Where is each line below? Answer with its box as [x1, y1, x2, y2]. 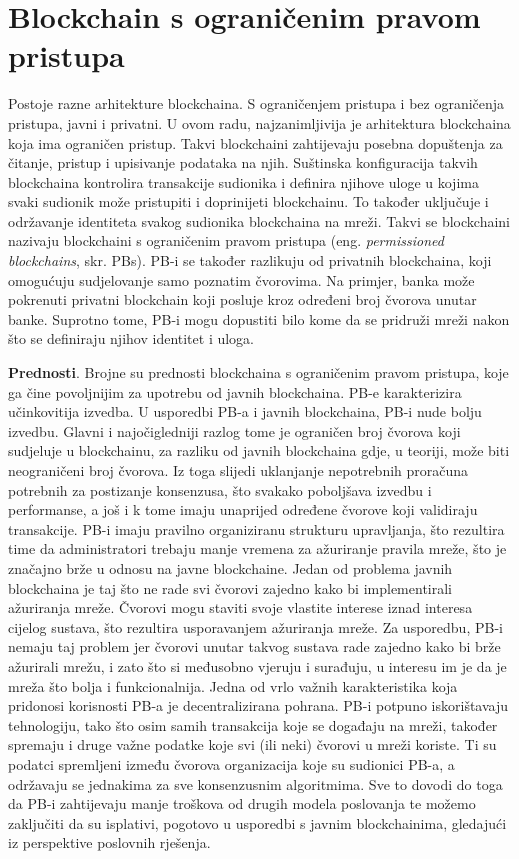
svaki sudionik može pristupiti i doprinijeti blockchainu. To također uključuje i [8, 191, 489, 212]
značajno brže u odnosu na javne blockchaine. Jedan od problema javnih [8, 557, 453, 578]
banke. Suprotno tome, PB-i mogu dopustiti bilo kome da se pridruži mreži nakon [8, 308, 510, 329]
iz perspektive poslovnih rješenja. [8, 832, 211, 853]
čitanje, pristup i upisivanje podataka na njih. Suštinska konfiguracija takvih [8, 152, 478, 173]
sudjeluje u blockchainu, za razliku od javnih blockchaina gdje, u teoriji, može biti [8, 440, 510, 461]
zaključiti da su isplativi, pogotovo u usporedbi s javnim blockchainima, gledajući [8, 812, 507, 833]
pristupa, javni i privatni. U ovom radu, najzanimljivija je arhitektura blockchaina [8, 112, 511, 133]
